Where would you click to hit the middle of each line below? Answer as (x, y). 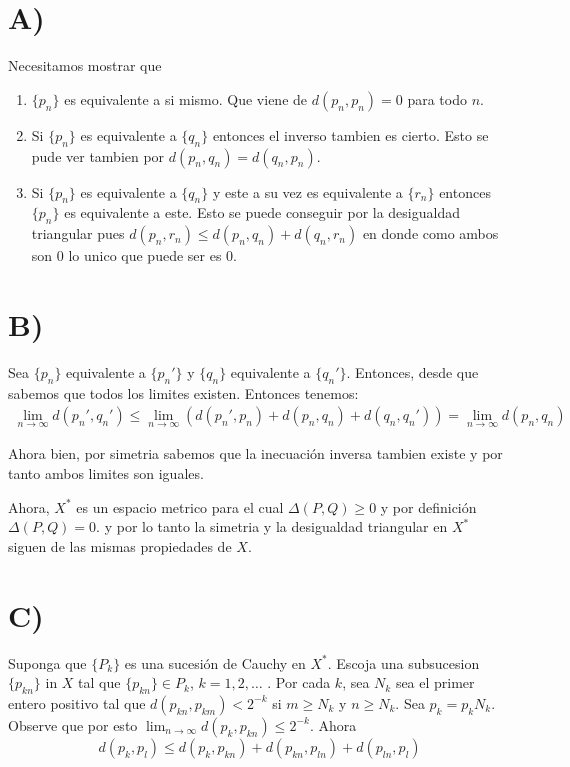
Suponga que (47, 662)
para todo (437, 98)
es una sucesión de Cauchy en (215, 662)
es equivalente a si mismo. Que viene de (186, 98)
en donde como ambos (430, 233)
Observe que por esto (73, 724)
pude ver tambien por (98, 155)
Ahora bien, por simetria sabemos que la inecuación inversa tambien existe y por (255, 453)
